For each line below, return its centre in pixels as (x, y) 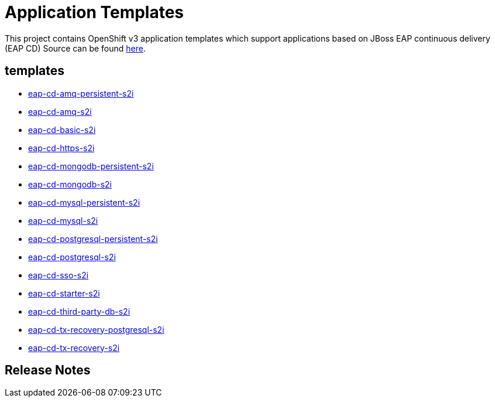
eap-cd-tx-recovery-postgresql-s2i (96, 329)
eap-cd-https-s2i (61, 148)
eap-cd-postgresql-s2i (72, 257)
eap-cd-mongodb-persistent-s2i (91, 166)
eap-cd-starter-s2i (64, 293)
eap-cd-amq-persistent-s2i (81, 93)
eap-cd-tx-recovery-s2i (74, 348)
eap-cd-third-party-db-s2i (79, 311)
